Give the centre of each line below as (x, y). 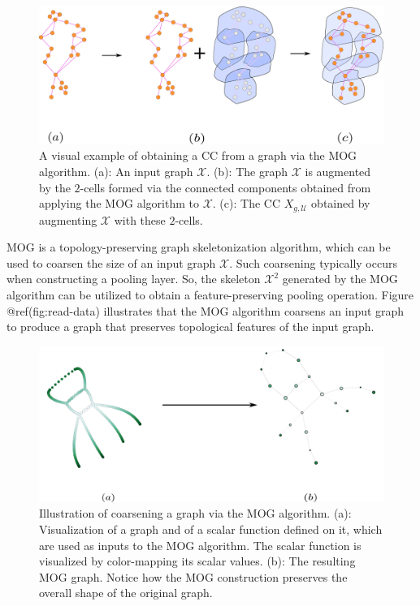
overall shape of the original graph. (126, 593)
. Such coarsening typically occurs (313, 262)
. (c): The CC (247, 203)
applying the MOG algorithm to (119, 203)
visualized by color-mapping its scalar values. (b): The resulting (197, 561)
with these (140, 219)
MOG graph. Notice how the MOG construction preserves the (193, 576)
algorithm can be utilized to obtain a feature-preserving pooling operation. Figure (210, 294)
